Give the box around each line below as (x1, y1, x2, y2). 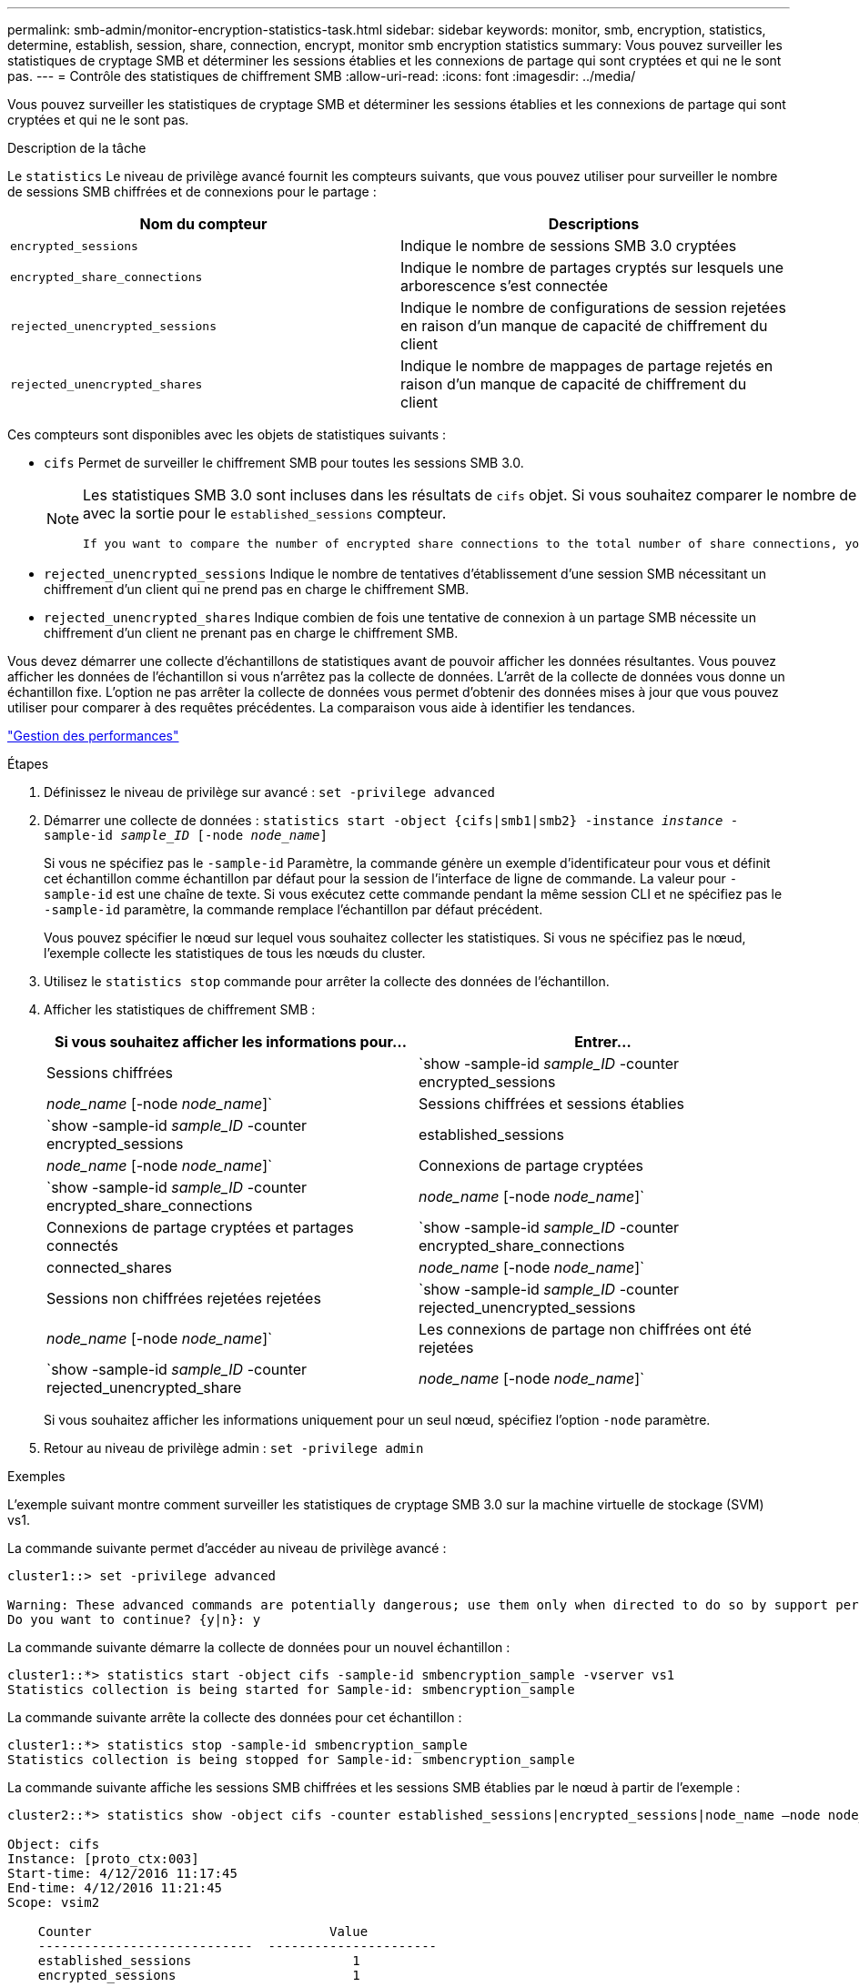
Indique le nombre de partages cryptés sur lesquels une (400, 258, 784, 277)
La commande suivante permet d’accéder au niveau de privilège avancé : (7, 1540, 447, 1556)
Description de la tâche (7, 140, 147, 156)
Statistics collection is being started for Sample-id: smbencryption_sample (7, 1682, 575, 1697)
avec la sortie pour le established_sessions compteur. (83, 504, 447, 522)
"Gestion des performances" (7, 728, 179, 743)
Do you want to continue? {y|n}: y (7, 1612, 261, 1627)
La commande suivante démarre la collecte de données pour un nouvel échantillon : (7, 1639, 510, 1655)
